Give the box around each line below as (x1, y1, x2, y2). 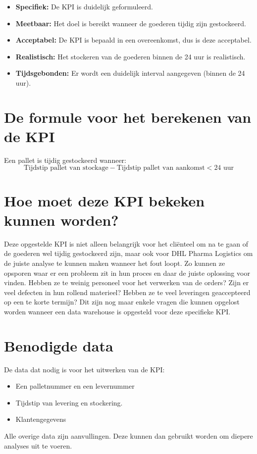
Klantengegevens (15, 414, 66, 424)
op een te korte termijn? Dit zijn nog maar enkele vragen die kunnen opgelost (4, 297, 240, 307)
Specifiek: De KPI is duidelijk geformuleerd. (15, 1, 153, 11)
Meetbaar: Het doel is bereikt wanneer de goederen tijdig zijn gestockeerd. (15, 18, 246, 28)
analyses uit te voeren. (4, 440, 72, 451)
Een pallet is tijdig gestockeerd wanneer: (4, 154, 126, 165)
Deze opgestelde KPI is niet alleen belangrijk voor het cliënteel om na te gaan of (4, 238, 248, 249)
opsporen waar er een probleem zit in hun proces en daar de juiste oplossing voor (4, 267, 250, 278)
